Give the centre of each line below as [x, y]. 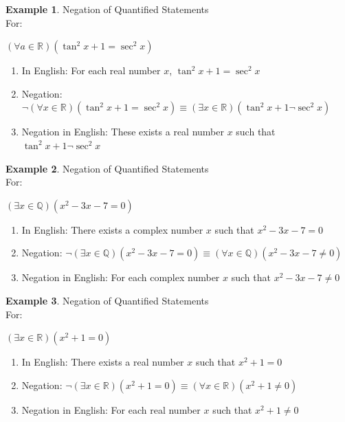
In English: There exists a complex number [112, 229]
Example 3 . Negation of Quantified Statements [107, 300]
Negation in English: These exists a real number [123, 132]
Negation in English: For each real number [111, 409]
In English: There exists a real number [103, 362]
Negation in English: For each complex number [121, 277]
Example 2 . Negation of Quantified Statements [107, 168]
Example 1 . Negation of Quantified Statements [107, 9]
